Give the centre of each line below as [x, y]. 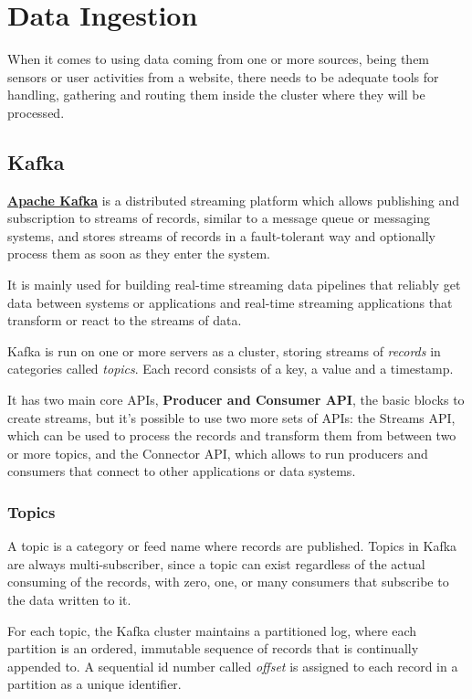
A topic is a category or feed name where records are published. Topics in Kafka [232, 546]
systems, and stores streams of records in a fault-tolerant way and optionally [222, 235]
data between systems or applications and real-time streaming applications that [230, 302]
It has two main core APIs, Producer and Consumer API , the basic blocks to [236, 400]
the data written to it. [69, 600]
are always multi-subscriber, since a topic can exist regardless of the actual [216, 563]
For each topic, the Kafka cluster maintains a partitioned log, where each [212, 630]
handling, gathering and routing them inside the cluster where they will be [216, 95]
